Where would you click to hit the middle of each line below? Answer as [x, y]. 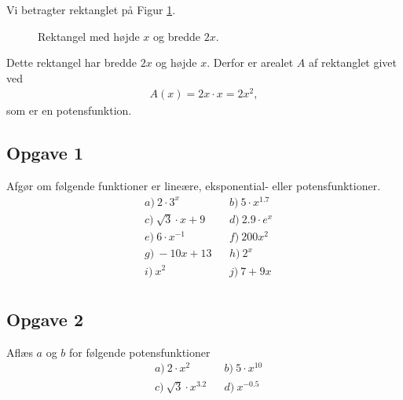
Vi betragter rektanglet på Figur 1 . [91, 9]
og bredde [177, 36]
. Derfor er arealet [250, 62]
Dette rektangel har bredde [71, 62]
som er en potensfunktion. [69, 110]
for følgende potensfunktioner [139, 352]
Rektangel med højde [89, 36]
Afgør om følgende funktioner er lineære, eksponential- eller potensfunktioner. [194, 186]
